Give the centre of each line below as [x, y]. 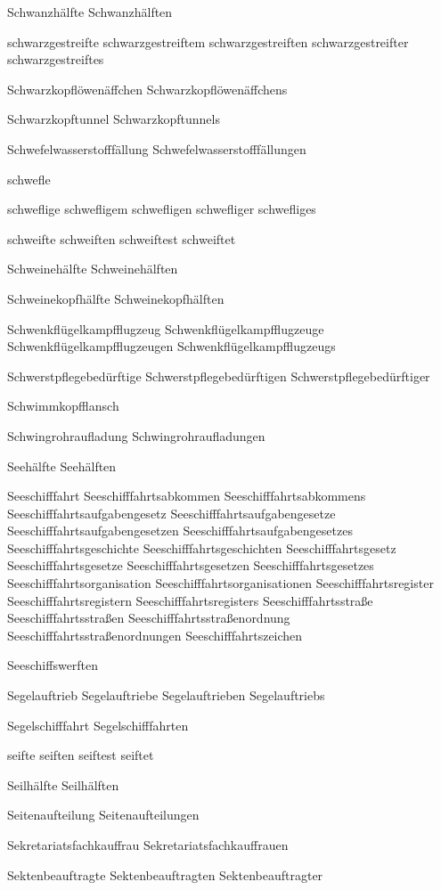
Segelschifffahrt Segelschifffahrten [98, 725]
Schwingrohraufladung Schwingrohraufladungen [136, 435]
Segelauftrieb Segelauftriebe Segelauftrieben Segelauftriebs [166, 695]
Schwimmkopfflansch [63, 406]
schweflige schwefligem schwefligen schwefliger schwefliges [162, 209]
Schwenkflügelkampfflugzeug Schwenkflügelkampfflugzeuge [166, 328]
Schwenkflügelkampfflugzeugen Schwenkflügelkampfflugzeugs [171, 346]
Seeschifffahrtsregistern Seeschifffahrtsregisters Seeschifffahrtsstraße [190, 600]
